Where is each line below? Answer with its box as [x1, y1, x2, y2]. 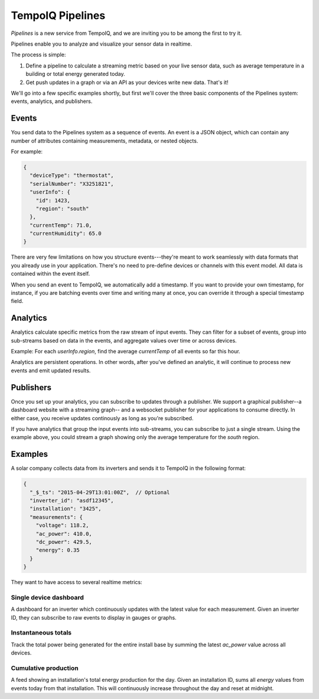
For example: [11, 148, 43, 155]
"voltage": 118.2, [35, 522, 89, 529]
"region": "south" [35, 205, 89, 212]
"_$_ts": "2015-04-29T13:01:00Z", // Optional [30, 489, 170, 495]
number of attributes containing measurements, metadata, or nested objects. [11, 137, 198, 144]
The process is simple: [11, 51, 66, 59]
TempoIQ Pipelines [11, 9, 106, 22]
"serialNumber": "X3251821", [30, 181, 115, 187]
